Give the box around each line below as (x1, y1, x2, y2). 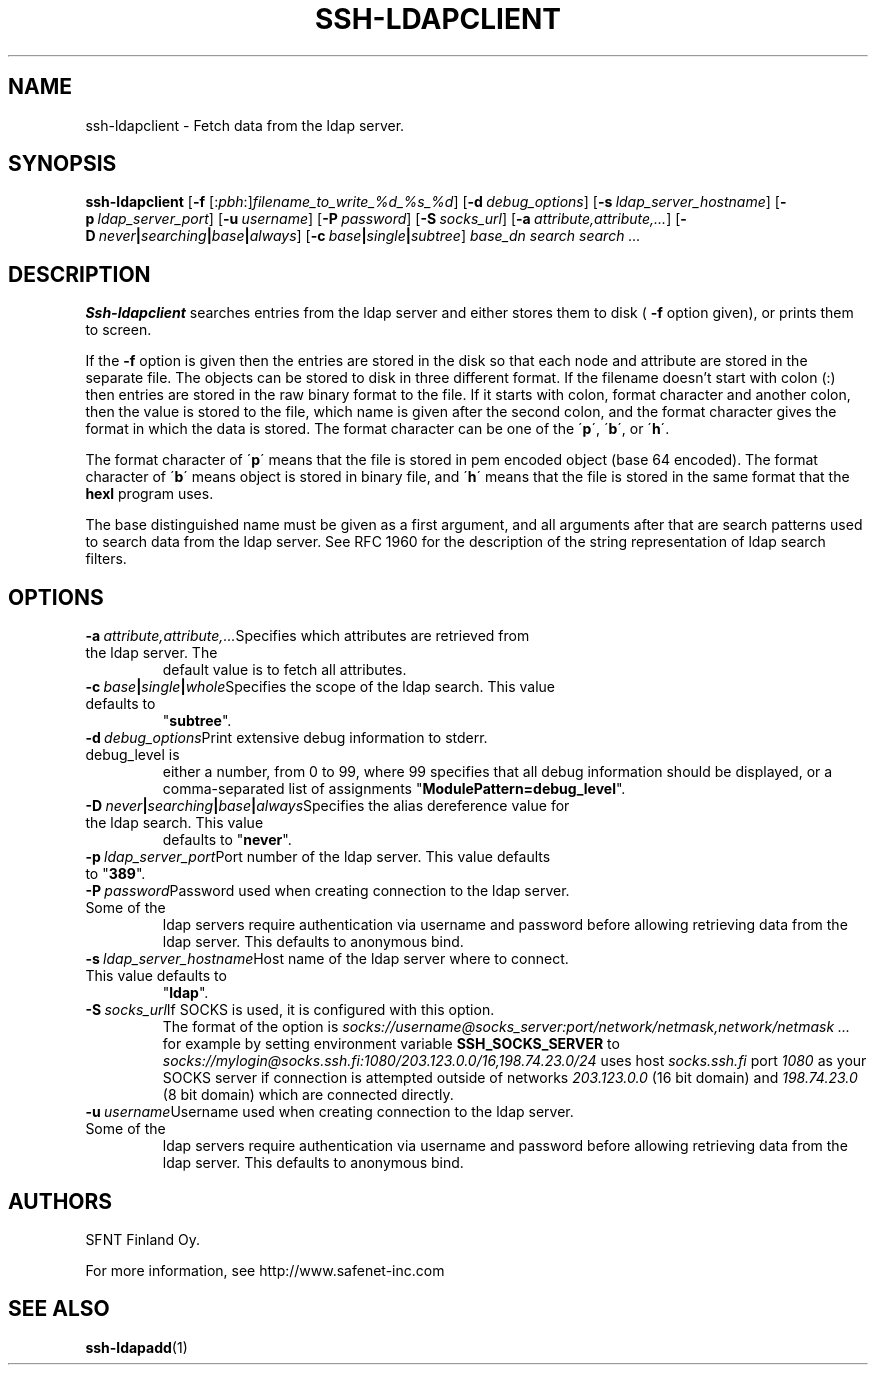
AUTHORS (8, 1188, 113, 1214)
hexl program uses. (85, 485, 214, 503)
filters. (85, 550, 127, 568)
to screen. (85, 321, 152, 339)
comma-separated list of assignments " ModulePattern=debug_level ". (162, 780, 626, 798)
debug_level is (85, 746, 180, 764)
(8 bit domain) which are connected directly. (162, 1086, 454, 1104)
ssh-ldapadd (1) (85, 1338, 188, 1356)
